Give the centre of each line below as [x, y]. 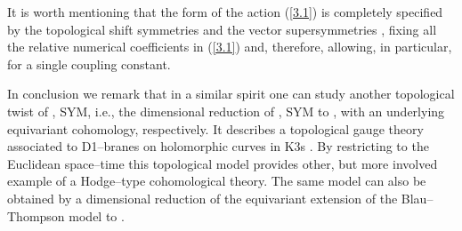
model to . [97, 215]
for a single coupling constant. [89, 64]
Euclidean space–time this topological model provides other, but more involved [223, 163]
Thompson [36, 215]
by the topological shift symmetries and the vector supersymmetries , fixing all [222, 29]
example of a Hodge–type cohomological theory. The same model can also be [217, 181]
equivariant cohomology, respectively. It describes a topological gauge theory [215, 128]
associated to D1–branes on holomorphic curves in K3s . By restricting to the [218, 146]
